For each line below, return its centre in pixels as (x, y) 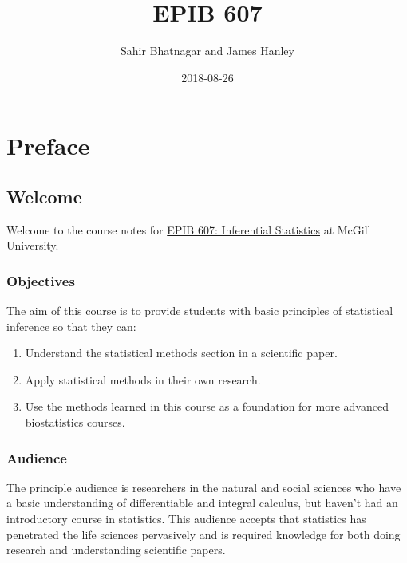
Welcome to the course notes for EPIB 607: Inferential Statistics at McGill (189, 229)
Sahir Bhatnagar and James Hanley (207, 51)
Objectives (41, 280)
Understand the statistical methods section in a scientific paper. (181, 353)
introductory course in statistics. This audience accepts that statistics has (186, 519)
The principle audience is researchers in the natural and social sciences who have (204, 487)
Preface (48, 146)
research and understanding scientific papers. (116, 550)
